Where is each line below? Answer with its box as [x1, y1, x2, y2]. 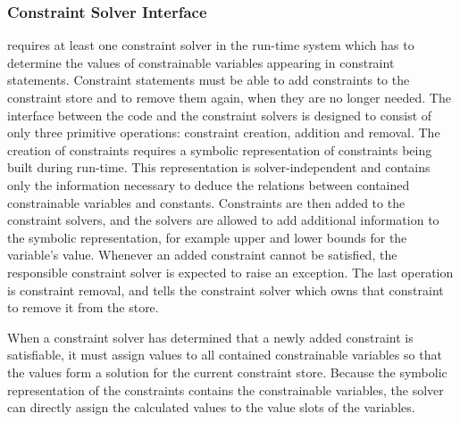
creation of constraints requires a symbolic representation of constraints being [7, 140, 432, 159]
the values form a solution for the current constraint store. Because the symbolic [7, 362, 447, 381]
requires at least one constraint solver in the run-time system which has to [7, 36, 414, 54]
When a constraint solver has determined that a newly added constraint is [7, 327, 414, 346]
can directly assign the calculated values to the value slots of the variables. [7, 398, 415, 417]
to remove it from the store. [7, 298, 159, 317]
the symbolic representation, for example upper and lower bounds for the [7, 228, 407, 246]
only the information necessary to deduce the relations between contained [7, 175, 410, 194]
